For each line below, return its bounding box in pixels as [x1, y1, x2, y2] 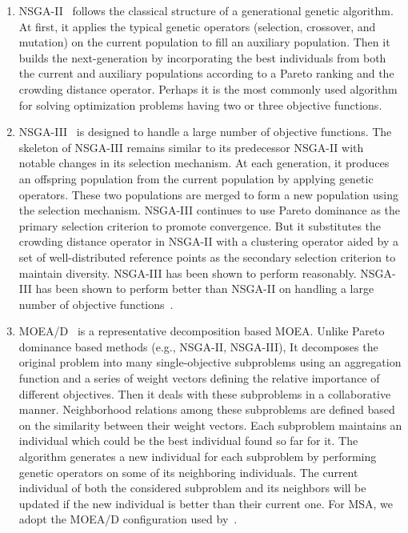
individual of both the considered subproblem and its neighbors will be [18, 479, 366, 496]
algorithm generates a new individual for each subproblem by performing [18, 448, 377, 465]
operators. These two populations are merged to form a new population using [18, 186, 398, 202]
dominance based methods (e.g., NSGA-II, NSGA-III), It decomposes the [18, 338, 378, 355]
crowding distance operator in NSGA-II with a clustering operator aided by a [18, 233, 398, 250]
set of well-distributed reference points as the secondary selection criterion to [18, 248, 396, 265]
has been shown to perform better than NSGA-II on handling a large [35, 280, 374, 297]
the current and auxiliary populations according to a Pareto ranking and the [18, 65, 394, 82]
